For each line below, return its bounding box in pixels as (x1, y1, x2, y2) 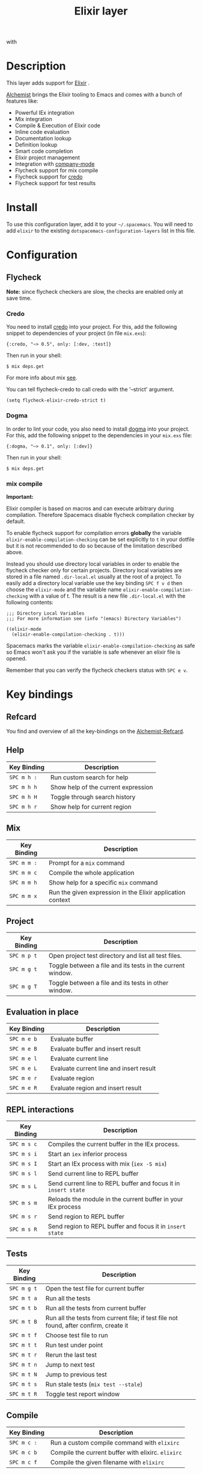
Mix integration (14, 116, 53, 123)
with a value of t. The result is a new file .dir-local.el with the (29, 592, 186, 599)
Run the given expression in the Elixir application (49, 888, 186, 896)
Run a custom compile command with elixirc (50, 1438, 180, 1447)
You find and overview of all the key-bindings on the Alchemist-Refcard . (6, 727, 185, 735)
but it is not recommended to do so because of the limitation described (6, 542, 182, 549)
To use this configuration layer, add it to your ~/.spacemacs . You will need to (6, 221, 194, 228)
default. (6, 517, 26, 525)
